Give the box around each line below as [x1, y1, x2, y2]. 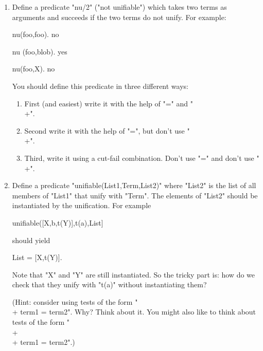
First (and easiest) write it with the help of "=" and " [24, 98, 193, 108]
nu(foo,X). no [12, 63, 55, 74]
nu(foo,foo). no [12, 29, 59, 40]
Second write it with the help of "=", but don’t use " [24, 125, 190, 136]
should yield [12, 234, 50, 245]
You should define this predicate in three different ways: [12, 80, 188, 91]
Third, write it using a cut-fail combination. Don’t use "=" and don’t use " [24, 152, 259, 163]
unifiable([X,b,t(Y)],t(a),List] [12, 217, 103, 228]
